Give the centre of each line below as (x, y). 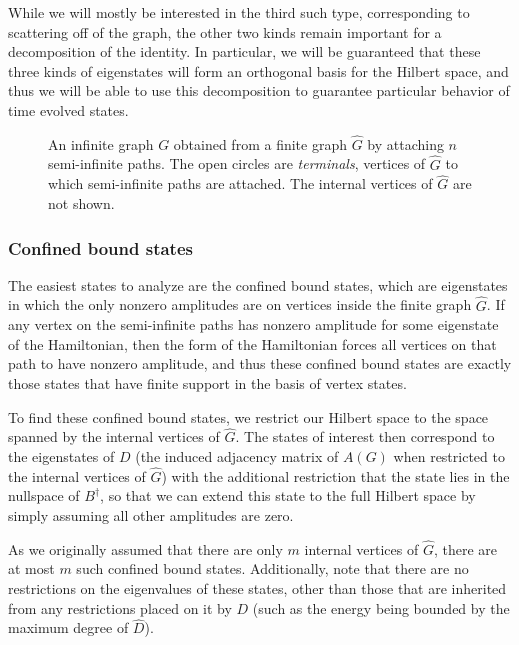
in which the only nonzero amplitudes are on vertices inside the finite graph (240, 304)
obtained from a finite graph (260, 143)
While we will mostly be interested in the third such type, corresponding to (239, 12)
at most (31, 568)
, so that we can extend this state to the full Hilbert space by (288, 495)
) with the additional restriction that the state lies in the (335, 475)
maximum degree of (68, 627)
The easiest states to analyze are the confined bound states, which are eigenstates (258, 284)
